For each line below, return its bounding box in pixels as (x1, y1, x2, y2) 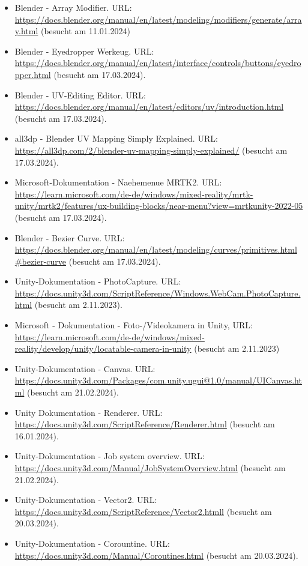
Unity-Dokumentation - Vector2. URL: (14, 493, 157, 506)
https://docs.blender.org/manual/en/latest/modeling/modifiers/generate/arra (14, 13, 302, 25)
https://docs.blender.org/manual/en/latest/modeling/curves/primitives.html (14, 243, 297, 256)
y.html (14, 25, 38, 37)
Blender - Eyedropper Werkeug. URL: (14, 44, 154, 57)
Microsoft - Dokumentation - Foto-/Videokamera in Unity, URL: (14, 319, 253, 331)
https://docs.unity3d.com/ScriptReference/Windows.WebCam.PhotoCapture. (14, 286, 301, 299)
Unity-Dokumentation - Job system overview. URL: (14, 450, 205, 462)
